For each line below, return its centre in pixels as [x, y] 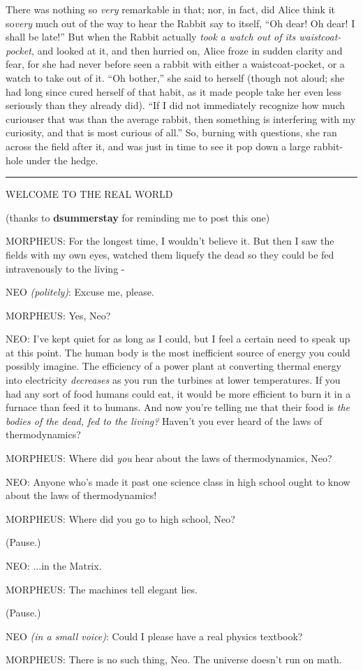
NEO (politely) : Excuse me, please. [80, 292]
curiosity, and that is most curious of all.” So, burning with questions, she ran [171, 132]
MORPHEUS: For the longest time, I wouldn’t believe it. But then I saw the [170, 241]
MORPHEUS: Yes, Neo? [58, 315]
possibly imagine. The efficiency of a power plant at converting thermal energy [173, 366]
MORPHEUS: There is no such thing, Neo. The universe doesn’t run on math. [174, 659]
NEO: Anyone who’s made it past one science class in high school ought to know [178, 481]
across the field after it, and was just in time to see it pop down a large [158, 146]
